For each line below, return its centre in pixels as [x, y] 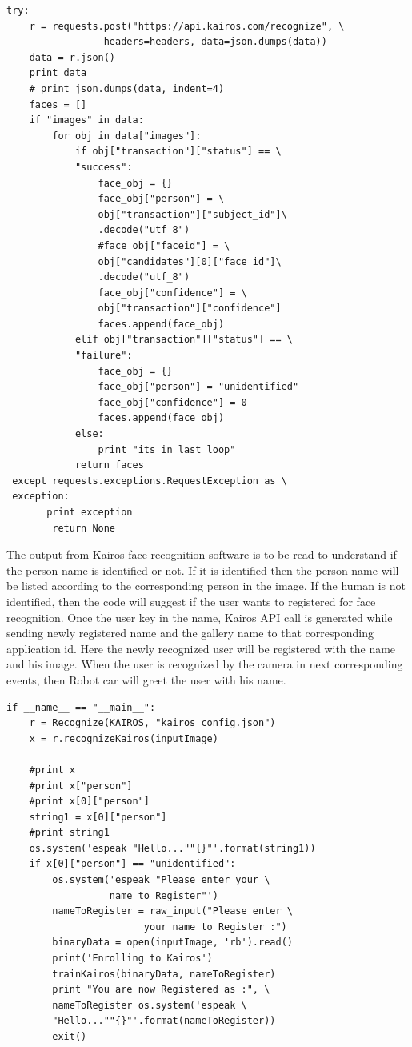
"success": [104, 167]
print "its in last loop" [167, 449]
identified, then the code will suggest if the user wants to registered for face [191, 601]
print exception [90, 512]
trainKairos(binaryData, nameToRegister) [164, 974]
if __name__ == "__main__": [81, 707]
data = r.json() [72, 57]
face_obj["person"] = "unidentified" [198, 387]
